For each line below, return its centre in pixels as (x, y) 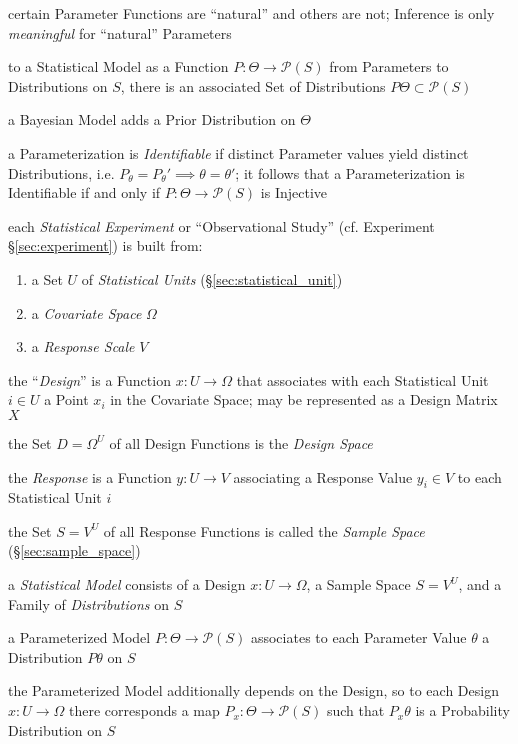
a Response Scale (83, 346)
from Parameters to (389, 66)
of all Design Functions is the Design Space (241, 442)
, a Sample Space (358, 584)
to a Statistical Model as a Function (118, 66)
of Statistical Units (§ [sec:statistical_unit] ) (212, 278)
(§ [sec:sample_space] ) (74, 550)
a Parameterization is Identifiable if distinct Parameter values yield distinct (238, 152)
